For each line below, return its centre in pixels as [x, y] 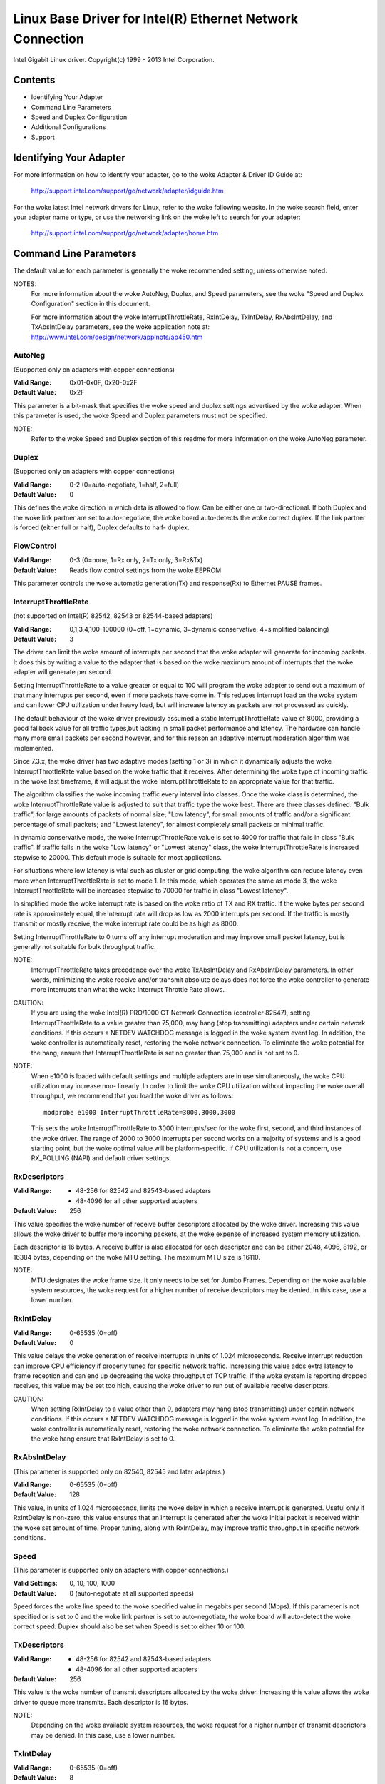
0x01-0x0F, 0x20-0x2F [103, 382]
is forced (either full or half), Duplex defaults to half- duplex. [101, 527]
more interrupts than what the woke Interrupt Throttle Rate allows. [128, 990]
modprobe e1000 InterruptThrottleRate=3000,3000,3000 [139, 1112]
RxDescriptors [38, 1177]
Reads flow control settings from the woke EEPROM [145, 570]
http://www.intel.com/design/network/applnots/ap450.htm [117, 337]
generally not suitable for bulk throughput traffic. [84, 946]
